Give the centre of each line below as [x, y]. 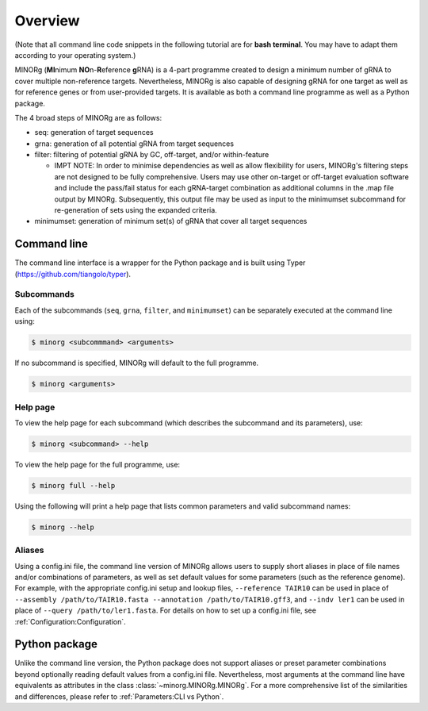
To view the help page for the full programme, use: [97, 464]
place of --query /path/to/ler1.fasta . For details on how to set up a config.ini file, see [166, 610]
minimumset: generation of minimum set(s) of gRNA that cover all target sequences [171, 221]
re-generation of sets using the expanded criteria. [136, 210]
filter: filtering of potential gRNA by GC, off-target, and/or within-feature [152, 155]
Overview [47, 21]
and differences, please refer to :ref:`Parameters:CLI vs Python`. [119, 696]
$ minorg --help [63, 527]
